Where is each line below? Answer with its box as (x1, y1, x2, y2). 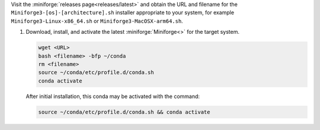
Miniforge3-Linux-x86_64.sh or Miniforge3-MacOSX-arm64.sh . (11, 17, 183, 24)
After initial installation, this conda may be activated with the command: (25, 93, 200, 100)
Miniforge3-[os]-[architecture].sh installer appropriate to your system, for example (11, 9, 234, 16)
